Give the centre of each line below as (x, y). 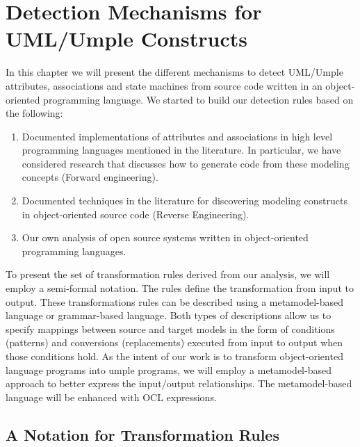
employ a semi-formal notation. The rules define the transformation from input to (180, 288)
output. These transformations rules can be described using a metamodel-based (175, 301)
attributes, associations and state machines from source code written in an (164, 85)
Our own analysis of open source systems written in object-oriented (165, 237)
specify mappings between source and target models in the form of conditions (170, 328)
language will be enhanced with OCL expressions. (111, 397)
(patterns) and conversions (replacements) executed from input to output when (174, 342)
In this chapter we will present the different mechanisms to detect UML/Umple (174, 72)
